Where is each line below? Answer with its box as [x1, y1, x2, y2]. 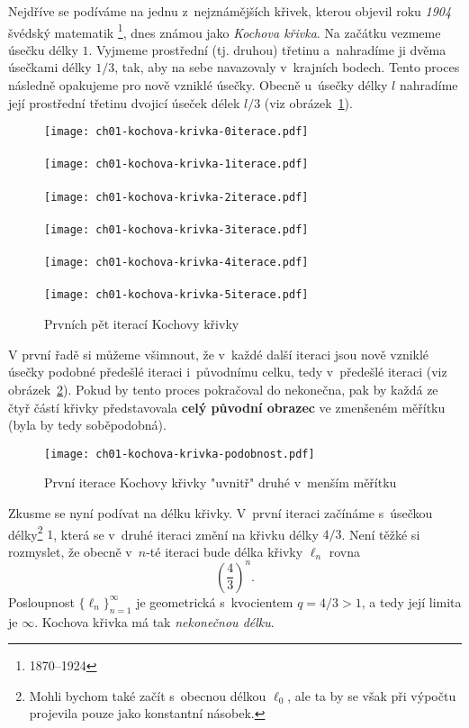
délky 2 [8, 522, 43, 543]
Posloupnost [8, 592, 75, 611]
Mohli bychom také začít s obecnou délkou [29, 686, 266, 705]
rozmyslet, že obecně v [8, 541, 132, 560]
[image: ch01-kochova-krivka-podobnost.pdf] [44, 447, 315, 460]
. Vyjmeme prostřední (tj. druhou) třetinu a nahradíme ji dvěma [88, 40, 446, 59]
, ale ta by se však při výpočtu [287, 686, 456, 705]
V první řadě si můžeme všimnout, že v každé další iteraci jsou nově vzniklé [8, 344, 429, 363]
